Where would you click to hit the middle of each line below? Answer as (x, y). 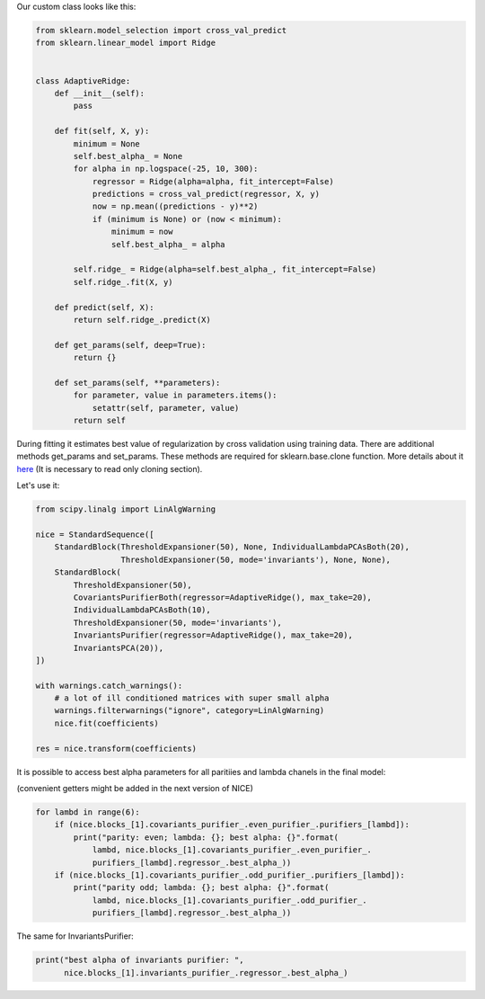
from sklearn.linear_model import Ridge (125, 43)
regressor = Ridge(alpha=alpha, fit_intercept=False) (213, 181)
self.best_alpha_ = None (128, 156)
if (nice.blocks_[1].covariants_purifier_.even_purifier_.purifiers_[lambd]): (232, 825)
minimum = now (142, 232)
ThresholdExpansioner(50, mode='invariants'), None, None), (256, 559)
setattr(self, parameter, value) (166, 408)
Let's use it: (38, 486)
